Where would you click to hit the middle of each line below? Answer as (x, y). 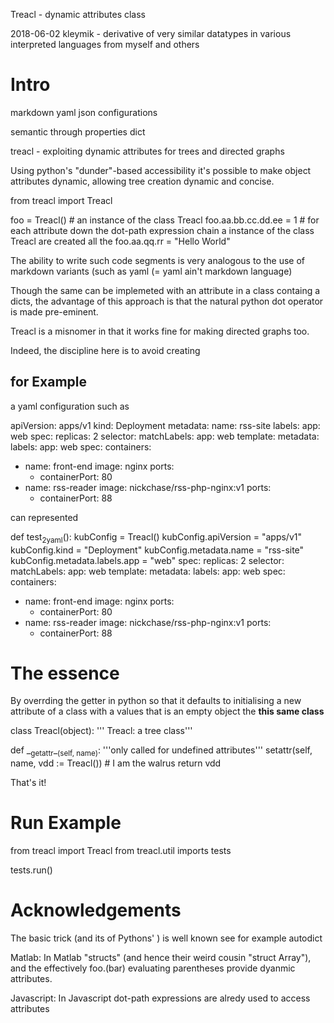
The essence (65, 673)
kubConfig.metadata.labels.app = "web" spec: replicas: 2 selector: (147, 560)
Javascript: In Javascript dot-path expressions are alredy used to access (160, 998)
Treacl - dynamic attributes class (78, 14)
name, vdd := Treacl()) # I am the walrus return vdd (116, 763)
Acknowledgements (96, 910)
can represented (44, 517)
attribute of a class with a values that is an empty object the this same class (167, 711)
